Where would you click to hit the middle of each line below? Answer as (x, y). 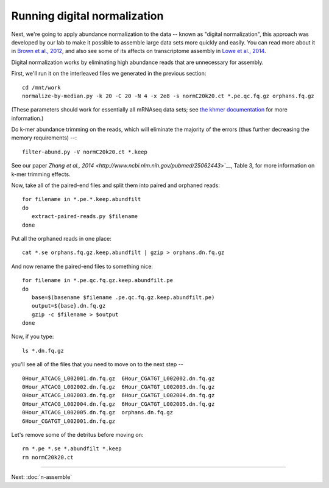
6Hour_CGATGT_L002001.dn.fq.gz (69, 421)
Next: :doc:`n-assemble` (42, 477)
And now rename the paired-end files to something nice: (82, 266)
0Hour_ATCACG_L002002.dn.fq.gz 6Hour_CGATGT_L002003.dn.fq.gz (119, 387)
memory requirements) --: (44, 138)
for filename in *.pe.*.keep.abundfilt (82, 199)
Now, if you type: (33, 337)
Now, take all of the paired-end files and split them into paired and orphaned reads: (116, 185)
